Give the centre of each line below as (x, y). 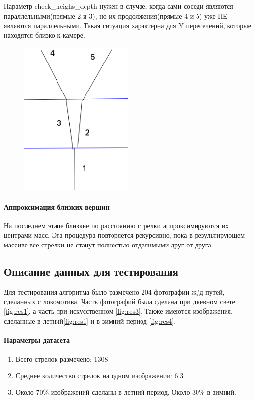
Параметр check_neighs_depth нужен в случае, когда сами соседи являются (119, 6)
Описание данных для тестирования (91, 271)
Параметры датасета (37, 340)
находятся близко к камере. (44, 35)
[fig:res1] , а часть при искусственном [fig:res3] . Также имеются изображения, (118, 311)
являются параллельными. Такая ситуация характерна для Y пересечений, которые (127, 25)
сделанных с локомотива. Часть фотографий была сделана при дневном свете (120, 301)
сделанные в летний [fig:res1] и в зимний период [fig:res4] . (90, 321)
